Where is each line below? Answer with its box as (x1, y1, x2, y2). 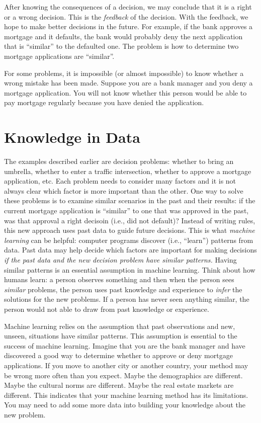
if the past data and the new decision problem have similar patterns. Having (4, 255, 237, 265)
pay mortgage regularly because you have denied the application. (4, 97, 204, 108)
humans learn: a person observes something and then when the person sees (4, 274, 234, 285)
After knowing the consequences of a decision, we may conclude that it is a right (4, 2, 252, 12)
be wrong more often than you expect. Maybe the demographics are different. (4, 370, 243, 380)
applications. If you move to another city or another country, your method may (4, 360, 248, 370)
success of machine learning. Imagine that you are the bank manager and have (4, 340, 245, 351)
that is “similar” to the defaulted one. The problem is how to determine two (4, 41, 239, 51)
